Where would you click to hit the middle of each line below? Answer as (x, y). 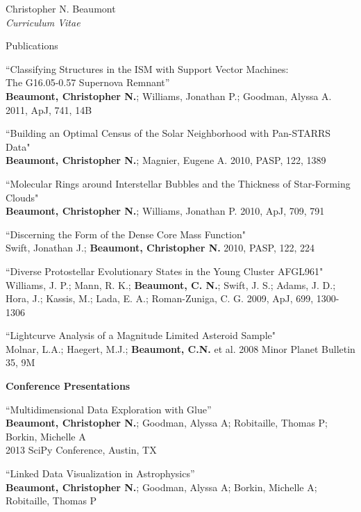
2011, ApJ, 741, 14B (49, 109)
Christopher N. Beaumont (61, 8)
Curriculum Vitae (43, 22)
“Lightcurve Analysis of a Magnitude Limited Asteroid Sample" (141, 335)
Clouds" (22, 197)
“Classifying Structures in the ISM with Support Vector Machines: (147, 68)
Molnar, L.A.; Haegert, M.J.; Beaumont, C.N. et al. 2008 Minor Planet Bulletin (180, 348)
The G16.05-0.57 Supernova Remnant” (88, 82)
